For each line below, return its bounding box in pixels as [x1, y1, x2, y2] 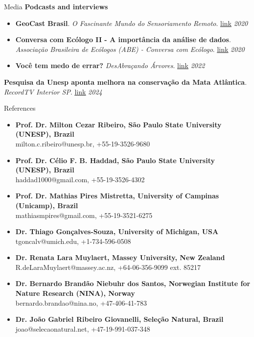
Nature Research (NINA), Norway [15, 288, 135, 298]
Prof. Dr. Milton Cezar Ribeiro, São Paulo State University [15, 119, 222, 129]
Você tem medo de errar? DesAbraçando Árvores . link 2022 [15, 60, 205, 71]
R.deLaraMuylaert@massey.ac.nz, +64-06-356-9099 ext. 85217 [15, 262, 201, 272]
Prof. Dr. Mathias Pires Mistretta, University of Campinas [15, 191, 219, 201]
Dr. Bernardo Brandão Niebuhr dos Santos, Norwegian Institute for [15, 278, 251, 289]
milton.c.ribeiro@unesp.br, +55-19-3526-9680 [15, 138, 150, 148]
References [4, 103, 36, 113]
